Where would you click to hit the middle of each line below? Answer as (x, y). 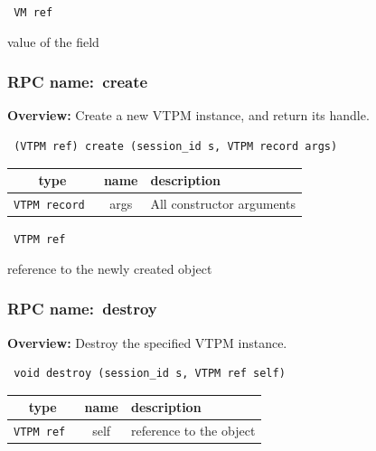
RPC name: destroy (82, 309)
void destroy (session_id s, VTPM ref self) (150, 374)
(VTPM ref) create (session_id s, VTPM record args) (176, 147)
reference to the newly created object (110, 268)
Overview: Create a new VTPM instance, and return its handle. (188, 115)
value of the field (53, 41)
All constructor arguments (223, 204)
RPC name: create (78, 82)
